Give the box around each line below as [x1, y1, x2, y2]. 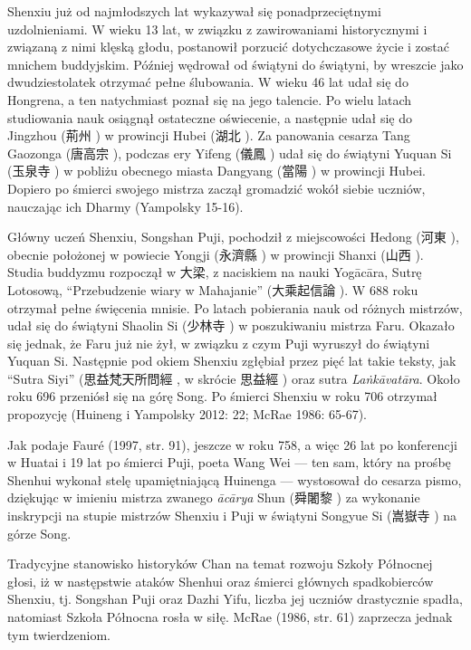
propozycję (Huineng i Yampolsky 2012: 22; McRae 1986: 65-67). [7, 405, 367, 424]
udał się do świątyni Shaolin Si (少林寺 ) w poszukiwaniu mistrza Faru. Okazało [7, 316, 455, 335]
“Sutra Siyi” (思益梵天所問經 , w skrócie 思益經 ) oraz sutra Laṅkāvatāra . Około [7, 368, 460, 387]
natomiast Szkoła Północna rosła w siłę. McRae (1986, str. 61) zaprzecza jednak [7, 607, 453, 626]
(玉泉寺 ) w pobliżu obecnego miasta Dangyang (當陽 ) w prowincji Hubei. [7, 161, 426, 180]
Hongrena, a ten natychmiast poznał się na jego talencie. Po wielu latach [7, 90, 412, 109]
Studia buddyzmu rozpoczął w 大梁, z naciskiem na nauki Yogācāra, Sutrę [7, 263, 422, 282]
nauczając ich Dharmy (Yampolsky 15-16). [7, 196, 244, 215]
